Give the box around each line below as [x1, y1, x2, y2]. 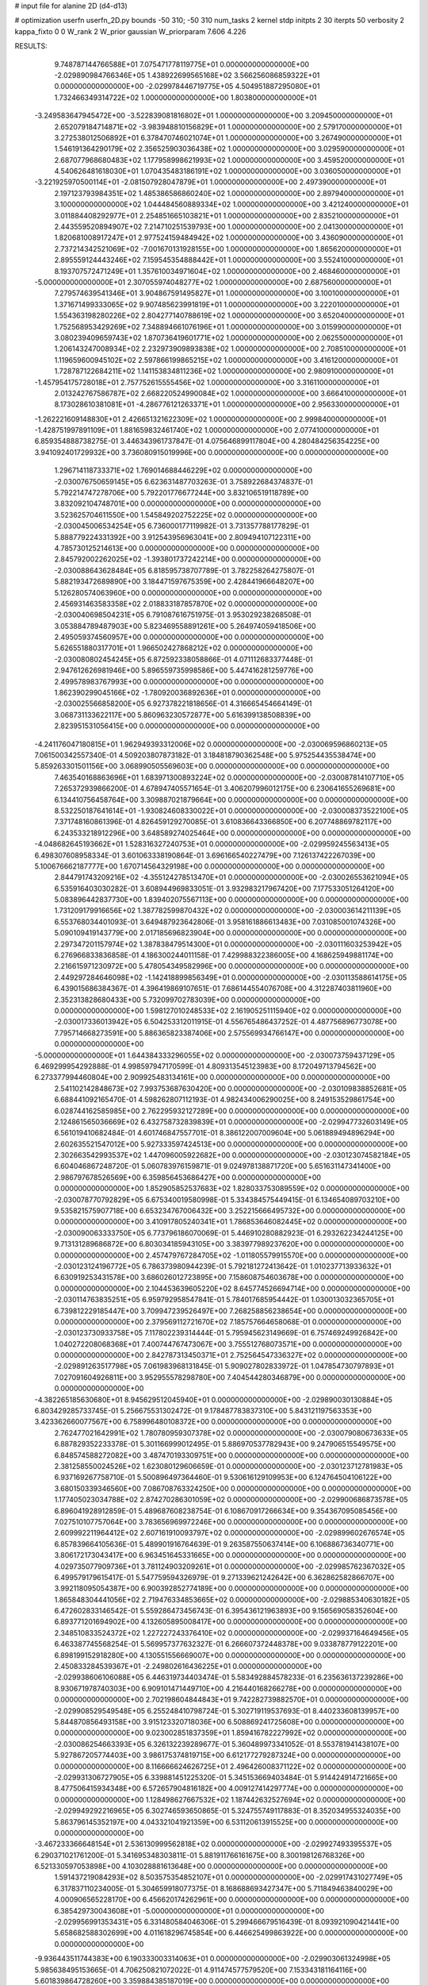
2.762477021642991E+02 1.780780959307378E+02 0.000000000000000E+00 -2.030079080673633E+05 [54, 1428, 408, 1437]
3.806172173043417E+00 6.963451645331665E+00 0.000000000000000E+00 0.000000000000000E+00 [54, 1551, 407, 1560]
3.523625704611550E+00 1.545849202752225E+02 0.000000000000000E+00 [54, 510, 318, 519]
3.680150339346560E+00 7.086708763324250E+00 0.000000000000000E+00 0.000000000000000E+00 [54, 1483, 411, 1493]
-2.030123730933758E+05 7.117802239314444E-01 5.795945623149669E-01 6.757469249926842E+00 [54, 1328, 398, 1338]
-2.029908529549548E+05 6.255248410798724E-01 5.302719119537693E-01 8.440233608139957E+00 [54, 1706, 399, 1715]
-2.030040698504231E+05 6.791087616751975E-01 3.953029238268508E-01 [54, 610, 311, 619]
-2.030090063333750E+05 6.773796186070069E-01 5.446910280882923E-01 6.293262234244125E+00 [54, 1228, 403, 1238]
